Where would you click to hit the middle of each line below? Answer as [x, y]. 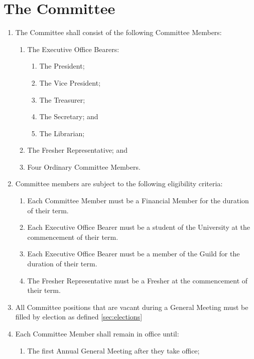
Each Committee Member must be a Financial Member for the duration [138, 201]
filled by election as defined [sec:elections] [79, 317]
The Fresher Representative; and [77, 150]
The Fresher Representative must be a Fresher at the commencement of [138, 280]
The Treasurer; [62, 99]
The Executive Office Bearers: [73, 49]
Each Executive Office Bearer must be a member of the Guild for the [134, 254]
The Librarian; [62, 133]
